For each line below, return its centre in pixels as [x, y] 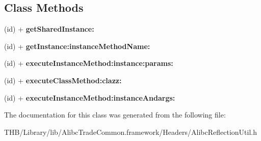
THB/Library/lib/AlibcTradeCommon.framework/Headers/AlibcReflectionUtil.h [131, 132]
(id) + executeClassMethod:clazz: [63, 80]
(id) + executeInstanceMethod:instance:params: [89, 63]
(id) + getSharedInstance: [49, 29]
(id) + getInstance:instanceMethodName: [77, 46]
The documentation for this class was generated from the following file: [115, 115]
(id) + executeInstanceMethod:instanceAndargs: [90, 97]
